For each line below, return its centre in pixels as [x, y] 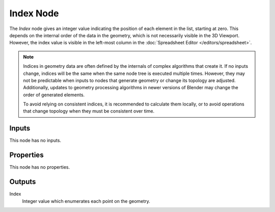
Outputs [23, 182]
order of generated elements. [54, 95]
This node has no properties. [40, 167]
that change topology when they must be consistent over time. [89, 111]
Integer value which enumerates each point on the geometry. [86, 201]
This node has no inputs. [35, 141]
